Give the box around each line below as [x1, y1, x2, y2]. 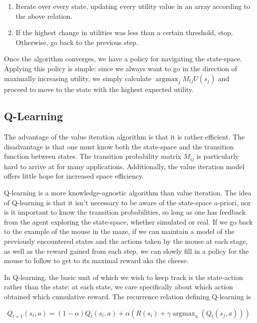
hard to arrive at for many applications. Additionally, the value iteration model [4, 161, 245, 171]
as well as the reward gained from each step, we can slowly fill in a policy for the [4, 245, 249, 256]
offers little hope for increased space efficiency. [4, 171, 144, 181]
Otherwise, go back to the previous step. [15, 37, 139, 47]
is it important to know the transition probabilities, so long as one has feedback [4, 207, 246, 217]
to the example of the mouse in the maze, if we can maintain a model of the [4, 226, 235, 236]
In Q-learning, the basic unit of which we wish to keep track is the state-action [4, 272, 243, 282]
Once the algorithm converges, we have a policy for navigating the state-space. [4, 53, 242, 64]
